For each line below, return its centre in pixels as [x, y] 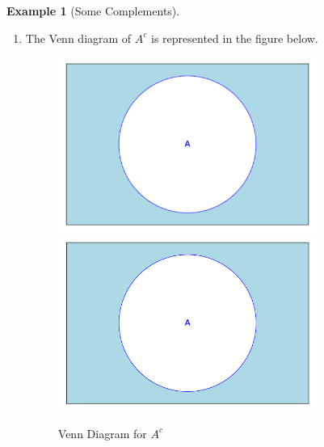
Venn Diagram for [102, 433]
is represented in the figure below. [234, 38]
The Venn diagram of [78, 38]
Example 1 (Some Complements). [93, 11]
